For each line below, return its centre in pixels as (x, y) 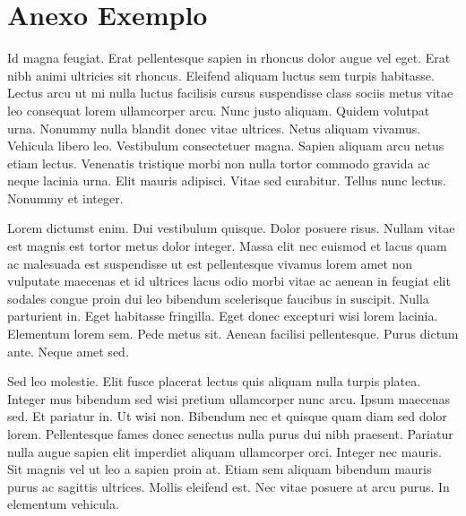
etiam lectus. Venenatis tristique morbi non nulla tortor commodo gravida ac (219, 163)
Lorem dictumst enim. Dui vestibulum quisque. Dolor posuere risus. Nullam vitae (231, 228)
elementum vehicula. (63, 504)
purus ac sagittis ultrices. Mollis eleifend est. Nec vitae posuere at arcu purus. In (229, 486)
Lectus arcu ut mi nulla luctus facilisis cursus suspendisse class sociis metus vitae (230, 93)
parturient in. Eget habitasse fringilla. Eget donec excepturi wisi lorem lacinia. (223, 316)
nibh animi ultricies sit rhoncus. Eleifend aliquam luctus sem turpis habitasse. (221, 75)
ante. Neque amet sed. (68, 351)
